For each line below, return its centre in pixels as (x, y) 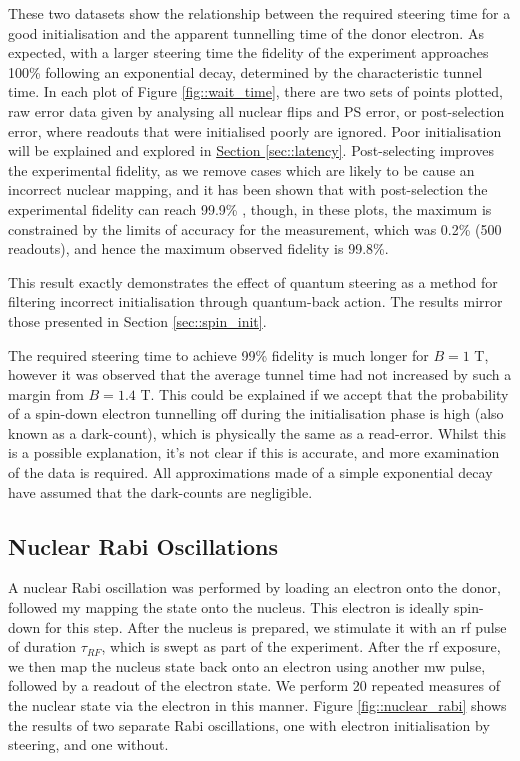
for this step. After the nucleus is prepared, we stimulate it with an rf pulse (275, 626)
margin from (46, 393)
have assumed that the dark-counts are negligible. (160, 491)
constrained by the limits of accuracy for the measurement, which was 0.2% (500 (255, 228)
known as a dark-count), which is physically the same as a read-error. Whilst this (257, 432)
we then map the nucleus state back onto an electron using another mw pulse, (247, 665)
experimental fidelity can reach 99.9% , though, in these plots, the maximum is (250, 208)
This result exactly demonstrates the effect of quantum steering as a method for (253, 281)
